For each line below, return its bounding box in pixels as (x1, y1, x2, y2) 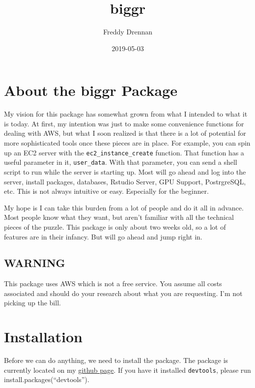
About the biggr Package (4, 80, 177, 100)
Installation (4, 327, 83, 347)
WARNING (4, 255, 65, 270)
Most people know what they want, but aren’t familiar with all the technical (4, 212, 234, 222)
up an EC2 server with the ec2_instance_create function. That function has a (4, 147, 244, 157)
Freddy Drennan (103, 27, 153, 37)
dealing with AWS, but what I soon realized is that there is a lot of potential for (4, 128, 246, 138)
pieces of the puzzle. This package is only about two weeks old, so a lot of (4, 221, 226, 232)
